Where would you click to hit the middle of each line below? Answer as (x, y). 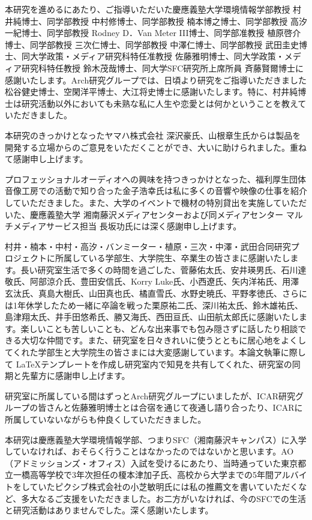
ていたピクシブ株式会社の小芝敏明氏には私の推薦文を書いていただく (164, 486)
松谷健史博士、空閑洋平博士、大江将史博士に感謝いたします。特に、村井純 (151, 92)
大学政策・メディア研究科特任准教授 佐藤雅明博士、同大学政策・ (157, 56)
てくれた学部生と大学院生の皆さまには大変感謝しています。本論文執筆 (143, 352)
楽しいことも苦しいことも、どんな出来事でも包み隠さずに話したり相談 (159, 328)
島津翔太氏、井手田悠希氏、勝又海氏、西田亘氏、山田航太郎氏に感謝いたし (152, 317)
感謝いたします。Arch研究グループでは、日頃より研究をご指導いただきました (156, 80)
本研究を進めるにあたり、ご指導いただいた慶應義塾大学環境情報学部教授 (148, 9)
